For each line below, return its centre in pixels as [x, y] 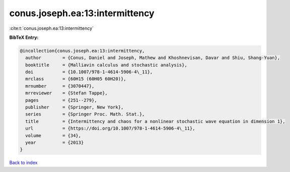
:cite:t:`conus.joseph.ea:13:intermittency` [52, 28]
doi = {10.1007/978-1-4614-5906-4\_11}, [89, 72]
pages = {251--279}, [61, 100]
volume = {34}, [53, 135]
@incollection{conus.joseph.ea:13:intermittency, [82, 51]
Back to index [23, 163]
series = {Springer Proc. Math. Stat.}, [85, 114]
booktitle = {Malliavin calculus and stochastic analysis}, [106, 65]
